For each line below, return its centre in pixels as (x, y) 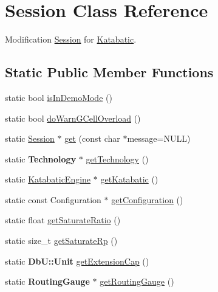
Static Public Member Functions (109, 72)
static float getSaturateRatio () (63, 220)
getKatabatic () (129, 179)
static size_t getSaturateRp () (61, 241)
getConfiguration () (147, 199)
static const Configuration (53, 199)
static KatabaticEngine (48, 179)
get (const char (92, 138)
